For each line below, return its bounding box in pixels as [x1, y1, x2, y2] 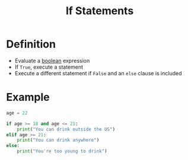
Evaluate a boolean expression [14, 57, 90, 64]
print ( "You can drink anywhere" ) [17, 137, 100, 143]
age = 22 [6, 110, 28, 116]
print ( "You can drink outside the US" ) [17, 126, 116, 132]
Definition [6, 37, 56, 51]
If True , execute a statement [14, 63, 84, 71]
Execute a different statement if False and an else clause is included [14, 69, 182, 76]
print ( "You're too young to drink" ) [17, 148, 108, 155]
